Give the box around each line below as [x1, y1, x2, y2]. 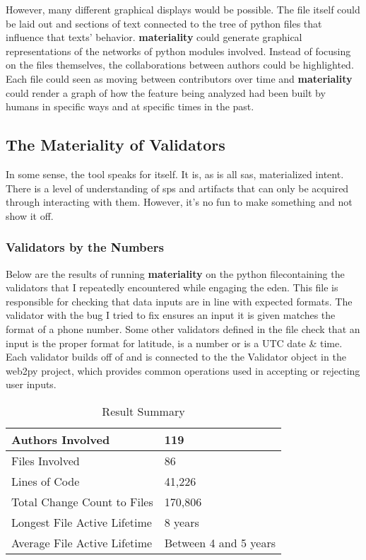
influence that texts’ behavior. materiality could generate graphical [6, 30, 302, 45]
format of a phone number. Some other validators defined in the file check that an [6, 321, 360, 336]
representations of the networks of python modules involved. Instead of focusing [6, 43, 351, 58]
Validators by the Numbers [6, 238, 164, 256]
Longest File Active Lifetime [11, 513, 152, 530]
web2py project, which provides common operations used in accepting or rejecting [6, 363, 360, 378]
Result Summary [102, 402, 185, 419]
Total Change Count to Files [11, 493, 153, 510]
